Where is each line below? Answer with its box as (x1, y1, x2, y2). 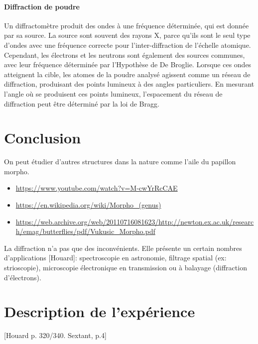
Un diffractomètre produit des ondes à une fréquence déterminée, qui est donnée (4, 20, 249, 30)
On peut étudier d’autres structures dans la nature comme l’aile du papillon (4, 156, 236, 167)
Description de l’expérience (4, 301, 195, 322)
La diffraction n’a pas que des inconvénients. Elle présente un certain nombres (4, 242, 242, 253)
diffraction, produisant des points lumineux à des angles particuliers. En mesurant (4, 79, 255, 89)
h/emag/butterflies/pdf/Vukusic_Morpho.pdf (15, 226, 155, 236)
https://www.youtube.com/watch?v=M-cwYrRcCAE (15, 183, 178, 193)
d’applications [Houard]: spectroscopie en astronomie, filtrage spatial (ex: (4, 252, 227, 263)
